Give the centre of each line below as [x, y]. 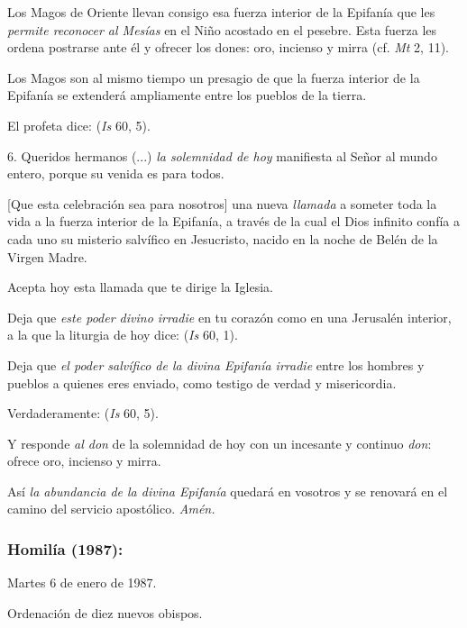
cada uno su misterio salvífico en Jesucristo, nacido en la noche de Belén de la [223, 238]
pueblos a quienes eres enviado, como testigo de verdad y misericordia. [202, 382]
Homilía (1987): [65, 548]
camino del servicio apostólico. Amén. [111, 509]
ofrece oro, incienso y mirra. [84, 461]
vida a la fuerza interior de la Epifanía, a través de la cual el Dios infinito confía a [233, 221]
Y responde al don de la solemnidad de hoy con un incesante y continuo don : [220, 443]
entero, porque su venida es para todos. [116, 173]
